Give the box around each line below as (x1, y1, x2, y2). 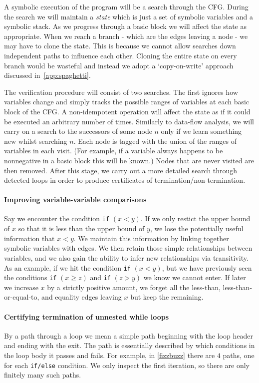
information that (4, 233, 55, 243)
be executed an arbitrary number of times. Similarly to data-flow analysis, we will (4, 116, 254, 126)
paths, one (223, 350, 255, 360)
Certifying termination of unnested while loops (4, 311, 169, 322)
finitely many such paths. (4, 370, 81, 380)
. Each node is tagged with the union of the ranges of (73, 135, 237, 146)
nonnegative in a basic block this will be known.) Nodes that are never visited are (4, 155, 254, 165)
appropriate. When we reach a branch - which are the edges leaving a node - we (4, 30, 248, 41)
